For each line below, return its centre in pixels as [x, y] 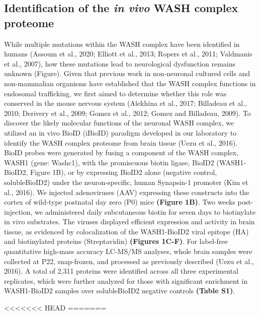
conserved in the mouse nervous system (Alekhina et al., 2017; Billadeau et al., [125, 103]
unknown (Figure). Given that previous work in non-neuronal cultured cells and [127, 73]
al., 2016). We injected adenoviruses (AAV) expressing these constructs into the [127, 192]
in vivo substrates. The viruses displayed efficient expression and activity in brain [129, 222]
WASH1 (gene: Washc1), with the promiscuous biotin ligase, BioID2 [109, 162]
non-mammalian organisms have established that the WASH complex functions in [130, 83]
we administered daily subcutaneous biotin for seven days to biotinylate [145, 211]
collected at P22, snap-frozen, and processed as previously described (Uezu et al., [129, 261]
